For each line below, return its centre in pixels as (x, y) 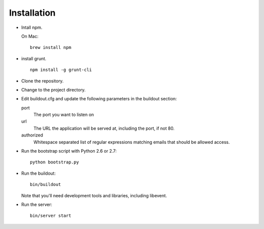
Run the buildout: (38, 173)
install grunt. (34, 58)
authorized (32, 135)
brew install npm (51, 47)
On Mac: (30, 36)
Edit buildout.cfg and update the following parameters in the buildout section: (99, 99)
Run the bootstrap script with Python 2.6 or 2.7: (69, 151)
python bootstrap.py (55, 162)
